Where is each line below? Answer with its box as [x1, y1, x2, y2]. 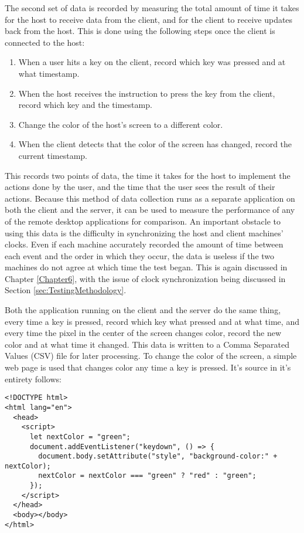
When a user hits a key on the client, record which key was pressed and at [18, 56, 286, 68]
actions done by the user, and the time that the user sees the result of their [5, 181, 275, 193]
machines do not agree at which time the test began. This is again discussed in [5, 261, 288, 273]
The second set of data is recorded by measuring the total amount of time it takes [5, 2, 299, 13]
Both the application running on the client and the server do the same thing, [5, 304, 281, 316]
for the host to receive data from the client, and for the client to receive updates [5, 13, 293, 25]
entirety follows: [5, 372, 62, 385]
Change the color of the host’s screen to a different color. [18, 118, 223, 130]
